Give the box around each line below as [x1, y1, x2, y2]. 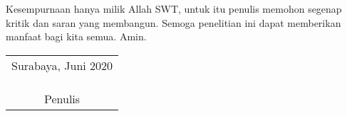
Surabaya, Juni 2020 [11, 57, 113, 74]
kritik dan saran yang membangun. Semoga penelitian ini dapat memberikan [6, 15, 341, 30]
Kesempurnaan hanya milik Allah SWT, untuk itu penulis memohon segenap [6, 1, 342, 16]
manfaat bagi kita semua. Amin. [6, 29, 147, 44]
